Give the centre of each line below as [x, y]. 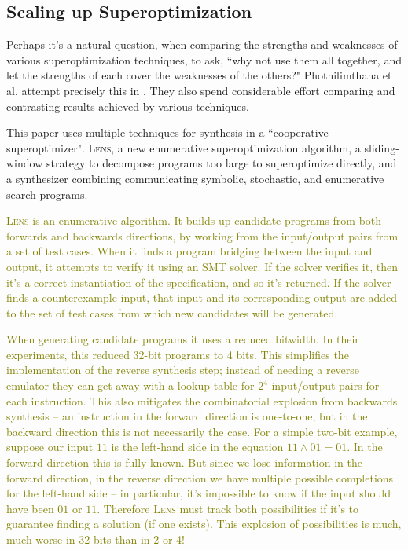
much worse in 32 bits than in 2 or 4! [96, 539]
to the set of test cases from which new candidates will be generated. [172, 312]
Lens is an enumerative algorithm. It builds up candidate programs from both [194, 220]
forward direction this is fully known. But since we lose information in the [184, 462]
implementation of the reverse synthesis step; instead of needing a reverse [183, 370]
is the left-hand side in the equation [197, 447]
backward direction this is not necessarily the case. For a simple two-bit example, [202, 431]
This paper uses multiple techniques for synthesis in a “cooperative [167, 132]
